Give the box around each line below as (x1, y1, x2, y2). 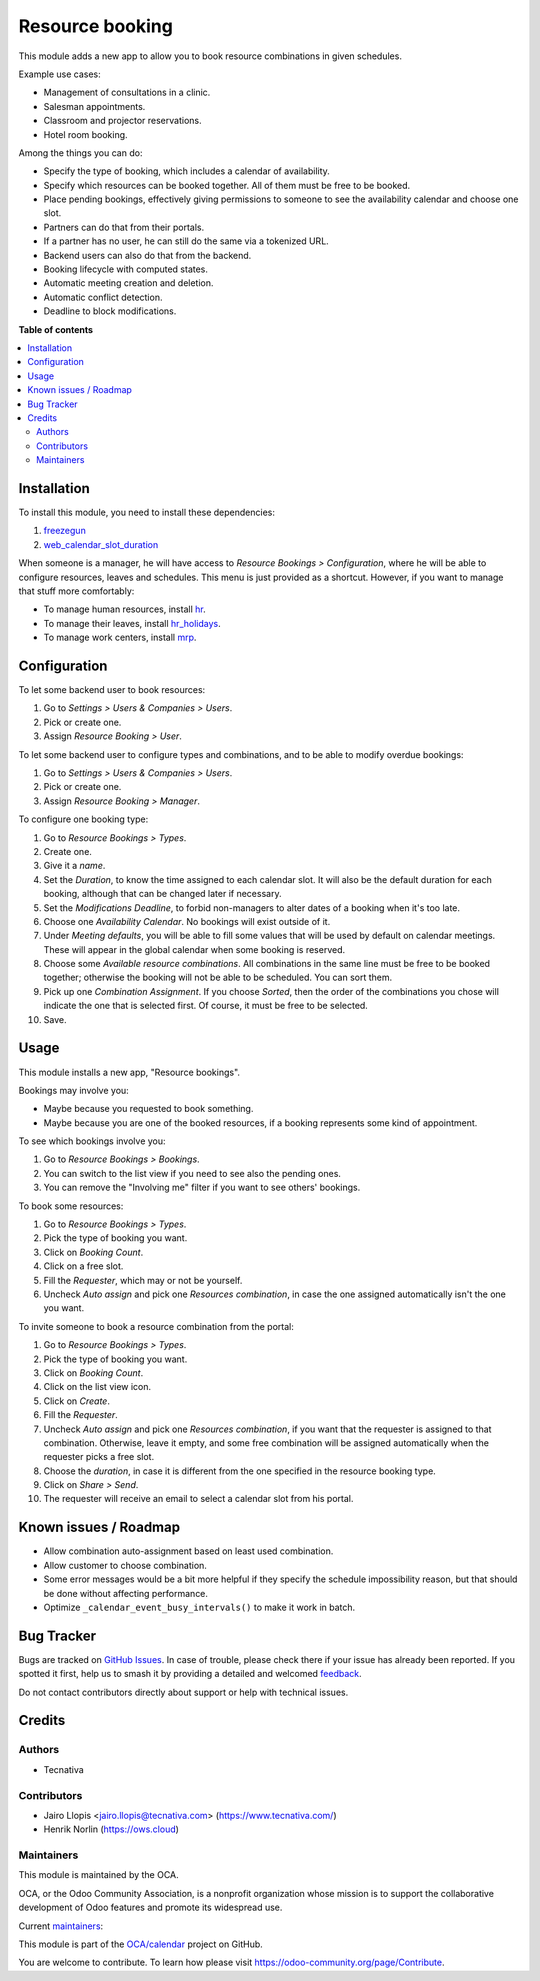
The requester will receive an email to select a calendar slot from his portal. (43, 1493, 354, 1505)
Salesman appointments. (43, 100, 146, 112)
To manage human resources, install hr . (43, 603, 206, 615)
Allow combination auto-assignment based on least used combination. (43, 1545, 334, 1557)
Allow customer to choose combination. (43, 1559, 207, 1571)
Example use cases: (18, 68, 101, 80)
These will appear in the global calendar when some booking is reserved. (43, 943, 346, 955)
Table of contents (18, 323, 94, 335)
